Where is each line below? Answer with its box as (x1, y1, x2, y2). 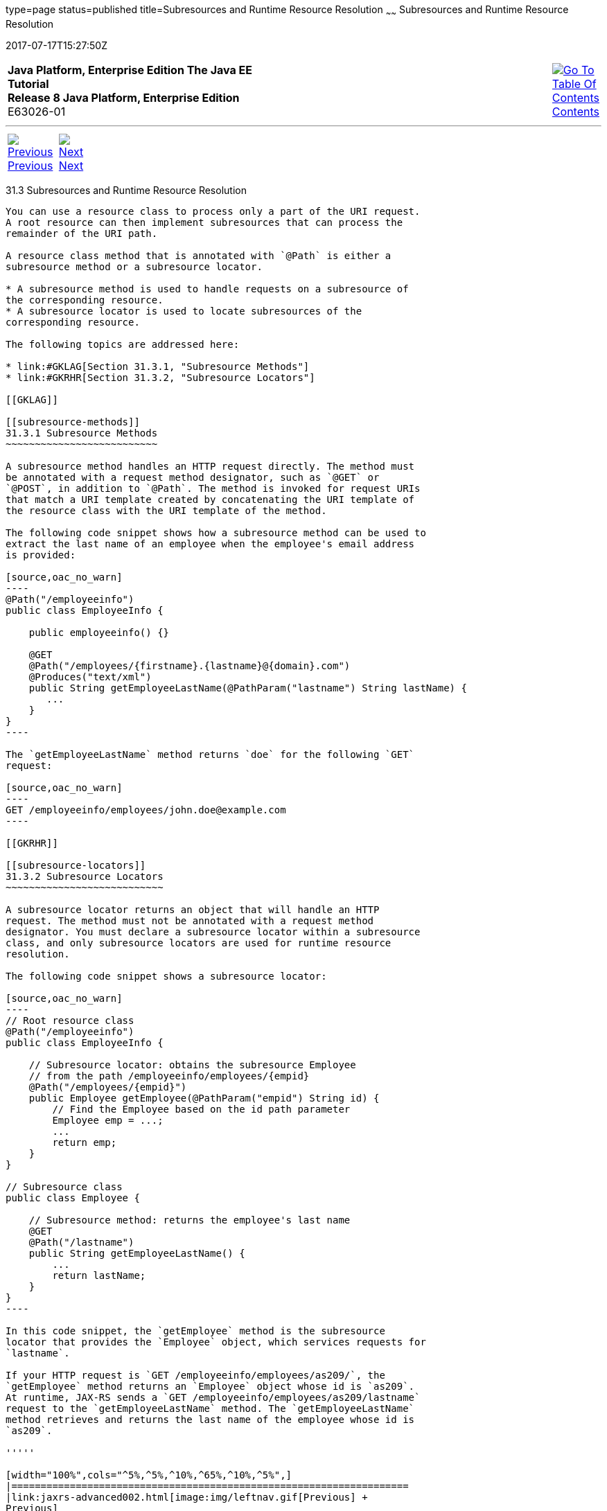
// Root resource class (6, 1014, 134, 1026)
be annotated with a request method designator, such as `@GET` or (6, 471, 380, 483)
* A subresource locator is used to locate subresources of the (6, 305, 362, 317)
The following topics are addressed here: (6, 338, 240, 350)
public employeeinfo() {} (28, 626, 170, 638)
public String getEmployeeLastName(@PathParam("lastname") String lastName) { (28, 682, 467, 693)
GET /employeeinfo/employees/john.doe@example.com (6, 804, 286, 815)
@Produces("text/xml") (28, 671, 152, 682)
